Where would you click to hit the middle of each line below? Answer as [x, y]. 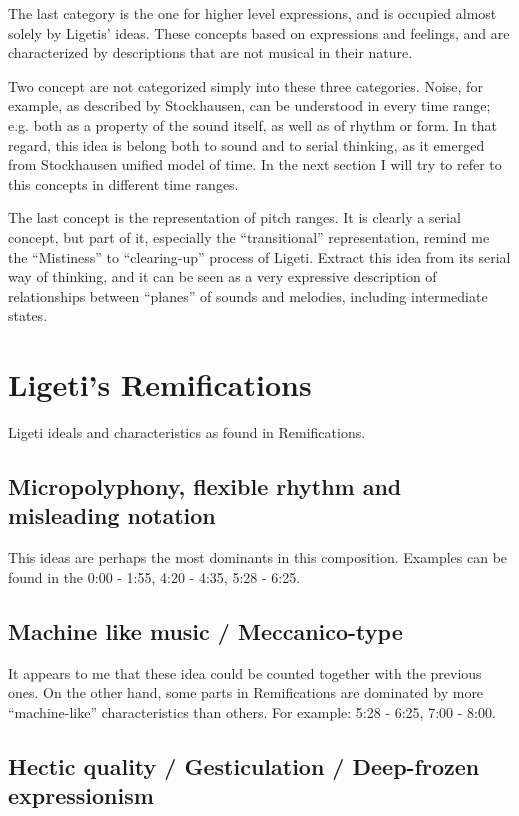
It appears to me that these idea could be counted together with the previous [245, 672]
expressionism [81, 795]
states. [28, 315]
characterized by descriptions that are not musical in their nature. [210, 52]
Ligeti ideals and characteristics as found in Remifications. [187, 432]
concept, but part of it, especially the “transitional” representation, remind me [249, 236]
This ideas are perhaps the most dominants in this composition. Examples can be [258, 557]
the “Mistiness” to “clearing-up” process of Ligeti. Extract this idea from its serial [259, 256]
